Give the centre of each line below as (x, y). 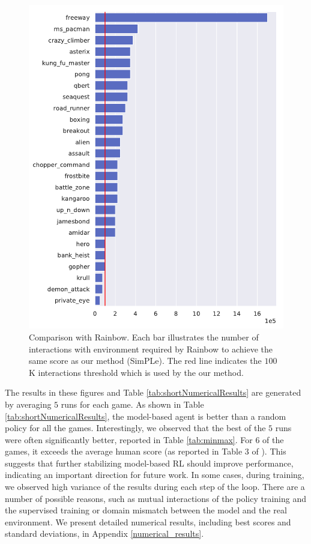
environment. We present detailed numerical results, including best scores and (148, 521)
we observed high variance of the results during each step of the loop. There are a (155, 487)
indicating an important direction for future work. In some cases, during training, (155, 475)
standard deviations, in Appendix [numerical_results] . (104, 533)
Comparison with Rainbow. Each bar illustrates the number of (144, 337)
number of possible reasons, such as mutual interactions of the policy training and (155, 498)
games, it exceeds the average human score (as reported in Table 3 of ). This (146, 451)
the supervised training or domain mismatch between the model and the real (146, 510)
